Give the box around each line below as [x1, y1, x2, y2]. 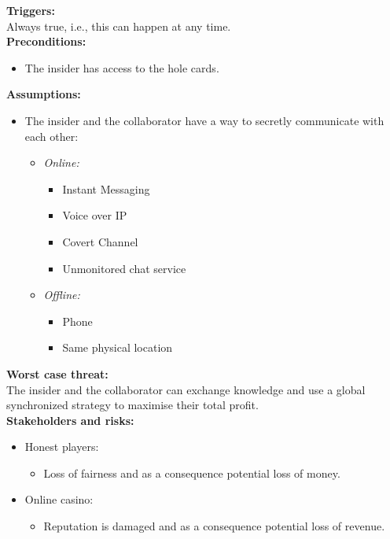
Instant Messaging [62, 180, 150, 197]
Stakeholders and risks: [6, 412, 134, 428]
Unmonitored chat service [62, 260, 186, 276]
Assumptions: [6, 86, 81, 102]
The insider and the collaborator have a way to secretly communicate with [24, 112, 384, 128]
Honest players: [24, 438, 99, 455]
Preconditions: [6, 33, 86, 50]
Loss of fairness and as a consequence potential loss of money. [43, 464, 340, 481]
